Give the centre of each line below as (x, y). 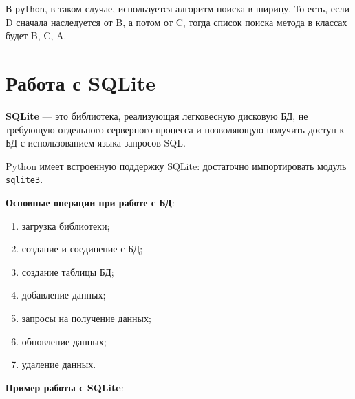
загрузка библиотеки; (66, 225)
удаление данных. (59, 364)
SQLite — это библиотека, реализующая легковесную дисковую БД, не (157, 115)
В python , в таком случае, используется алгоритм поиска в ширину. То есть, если (177, 8)
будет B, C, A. (36, 35)
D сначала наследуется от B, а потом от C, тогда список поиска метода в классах (176, 22)
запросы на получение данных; (86, 317)
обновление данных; (64, 341)
